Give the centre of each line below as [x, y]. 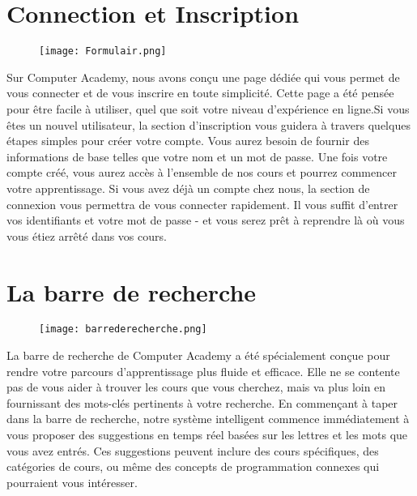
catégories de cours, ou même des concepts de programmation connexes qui [193, 466]
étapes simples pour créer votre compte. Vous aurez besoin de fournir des [188, 141]
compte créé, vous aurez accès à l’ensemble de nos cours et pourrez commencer [202, 172]
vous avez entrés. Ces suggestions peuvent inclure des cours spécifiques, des [193, 450]
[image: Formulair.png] [103, 51]
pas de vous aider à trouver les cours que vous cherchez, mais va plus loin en [196, 387]
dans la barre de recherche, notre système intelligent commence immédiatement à [208, 419]
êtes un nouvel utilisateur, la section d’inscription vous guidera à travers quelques [208, 124]
